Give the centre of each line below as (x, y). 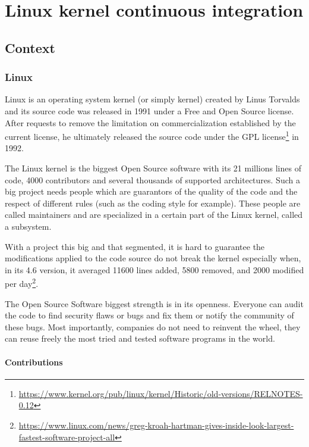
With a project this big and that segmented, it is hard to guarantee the (135, 246)
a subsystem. (28, 226)
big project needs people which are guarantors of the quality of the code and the (151, 191)
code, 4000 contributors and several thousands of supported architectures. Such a (152, 179)
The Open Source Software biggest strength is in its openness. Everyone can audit (154, 303)
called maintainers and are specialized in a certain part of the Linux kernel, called (154, 215)
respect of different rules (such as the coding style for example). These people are (153, 203)
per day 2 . (22, 282)
